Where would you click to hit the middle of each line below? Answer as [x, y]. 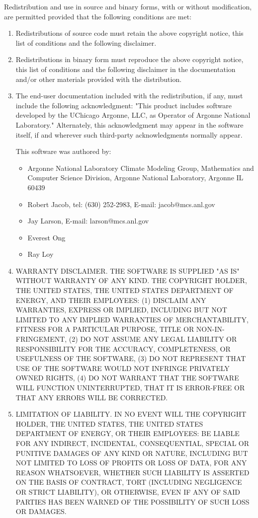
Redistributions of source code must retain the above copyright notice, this [129, 33]
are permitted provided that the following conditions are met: [98, 16]
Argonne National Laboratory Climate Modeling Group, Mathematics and [141, 168]
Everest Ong [46, 237]
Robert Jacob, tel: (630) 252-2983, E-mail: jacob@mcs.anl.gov [121, 204]
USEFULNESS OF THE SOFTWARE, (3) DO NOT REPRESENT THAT [131, 358]
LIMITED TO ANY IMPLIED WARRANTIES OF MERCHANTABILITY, [132, 319]
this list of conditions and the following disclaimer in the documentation [126, 69]
